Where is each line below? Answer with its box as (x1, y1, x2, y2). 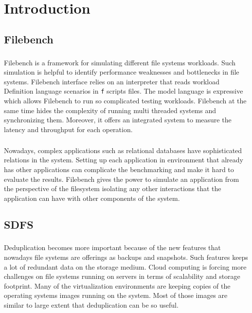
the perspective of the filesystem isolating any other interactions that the (4, 183, 221, 194)
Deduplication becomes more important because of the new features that (4, 242, 221, 253)
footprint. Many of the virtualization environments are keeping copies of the (4, 280, 231, 291)
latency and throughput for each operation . (4, 124, 133, 134)
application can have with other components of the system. (4, 193, 180, 203)
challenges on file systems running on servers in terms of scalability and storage (4, 271, 240, 281)
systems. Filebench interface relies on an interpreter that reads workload (4, 76, 220, 86)
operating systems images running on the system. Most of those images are (4, 290, 228, 300)
